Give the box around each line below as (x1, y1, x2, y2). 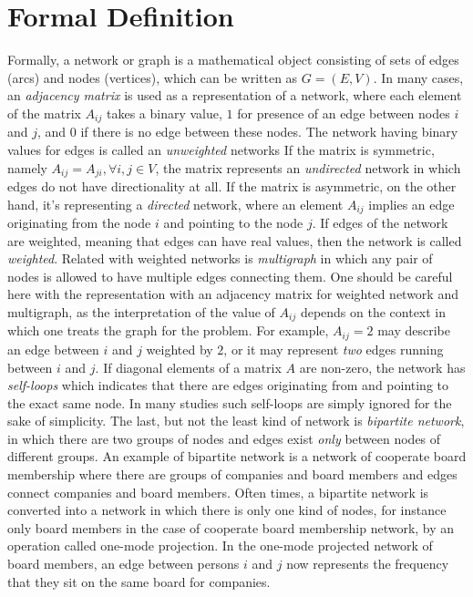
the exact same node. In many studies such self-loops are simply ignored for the (7, 393, 452, 412)
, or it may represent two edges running (223, 339, 444, 358)
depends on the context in (300, 303, 447, 322)
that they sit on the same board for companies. (7, 571, 271, 591)
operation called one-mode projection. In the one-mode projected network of (7, 536, 433, 555)
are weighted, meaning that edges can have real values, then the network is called (7, 231, 462, 250)
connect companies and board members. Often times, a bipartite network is (7, 482, 429, 501)
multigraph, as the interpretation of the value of (7, 303, 275, 322)
